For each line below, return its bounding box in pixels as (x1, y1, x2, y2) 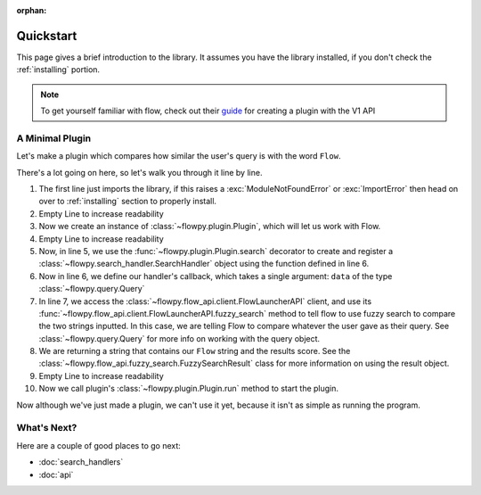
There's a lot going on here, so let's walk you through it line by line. (16, 167, 263, 177)
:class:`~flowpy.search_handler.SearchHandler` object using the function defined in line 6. (38, 259, 370, 269)
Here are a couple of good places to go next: (16, 440, 182, 450)
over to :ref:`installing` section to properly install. (38, 196, 217, 207)
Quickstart (16, 28, 77, 44)
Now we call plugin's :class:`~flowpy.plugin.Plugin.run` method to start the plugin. (38, 384, 338, 394)
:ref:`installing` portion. (16, 64, 101, 75)
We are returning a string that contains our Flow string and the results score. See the (38, 346, 351, 357)
